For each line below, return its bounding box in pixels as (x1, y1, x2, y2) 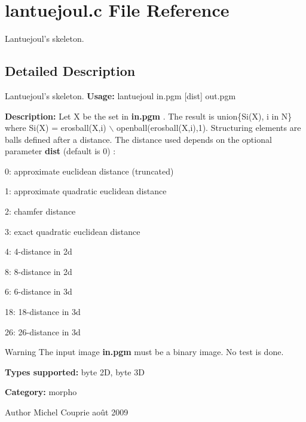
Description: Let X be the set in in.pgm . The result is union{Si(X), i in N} (5, 109, 292, 122)
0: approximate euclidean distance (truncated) (5, 164, 174, 177)
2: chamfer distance (5, 205, 76, 218)
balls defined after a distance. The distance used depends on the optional (5, 133, 272, 145)
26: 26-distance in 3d (5, 325, 81, 338)
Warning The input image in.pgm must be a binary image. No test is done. (5, 345, 284, 358)
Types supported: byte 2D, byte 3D (5, 365, 145, 378)
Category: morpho (5, 386, 77, 398)
